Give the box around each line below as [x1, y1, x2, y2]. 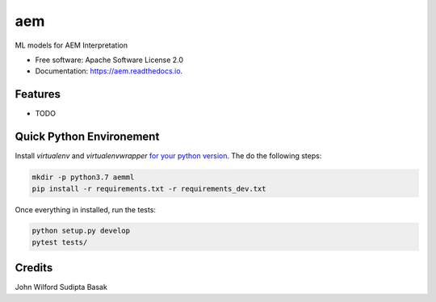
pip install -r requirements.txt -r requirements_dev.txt [31, 184, 266, 193]
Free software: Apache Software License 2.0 [35, 55, 184, 65]
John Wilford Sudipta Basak [15, 283, 108, 292]
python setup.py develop [31, 226, 131, 236]
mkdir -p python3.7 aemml [31, 173, 135, 182]
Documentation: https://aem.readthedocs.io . [35, 66, 183, 76]
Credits [15, 261, 53, 275]
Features [15, 87, 61, 101]
